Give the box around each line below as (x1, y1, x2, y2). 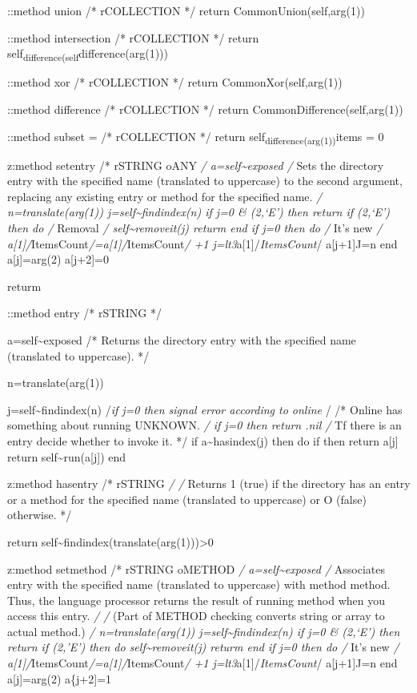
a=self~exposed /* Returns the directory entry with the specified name (7, 331, 356, 348)
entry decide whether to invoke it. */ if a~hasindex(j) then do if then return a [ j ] (7, 432, 399, 449)
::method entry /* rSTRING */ (7, 304, 162, 321)
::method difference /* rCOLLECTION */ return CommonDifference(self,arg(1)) (7, 100, 403, 117)
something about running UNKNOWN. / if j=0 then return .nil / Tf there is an (7, 417, 402, 433)
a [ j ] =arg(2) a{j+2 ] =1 (7, 670, 112, 687)
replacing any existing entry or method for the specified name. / (7, 187, 323, 204)
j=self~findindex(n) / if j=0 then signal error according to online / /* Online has (7, 401, 403, 417)
